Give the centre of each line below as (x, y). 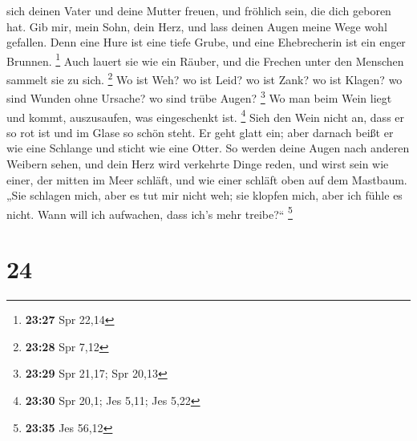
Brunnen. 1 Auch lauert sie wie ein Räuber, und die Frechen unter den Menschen (205, 59)
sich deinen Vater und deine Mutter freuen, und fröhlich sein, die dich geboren (199, 10)
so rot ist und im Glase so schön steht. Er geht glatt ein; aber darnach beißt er (200, 132)
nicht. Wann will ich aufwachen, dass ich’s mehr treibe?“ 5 (150, 212)
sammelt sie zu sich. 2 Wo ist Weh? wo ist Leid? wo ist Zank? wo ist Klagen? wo (204, 78)
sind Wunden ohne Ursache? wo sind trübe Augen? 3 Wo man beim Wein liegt (199, 97)
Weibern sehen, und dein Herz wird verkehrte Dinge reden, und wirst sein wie (198, 163)
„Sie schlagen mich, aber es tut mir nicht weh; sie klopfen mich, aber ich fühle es (204, 195)
